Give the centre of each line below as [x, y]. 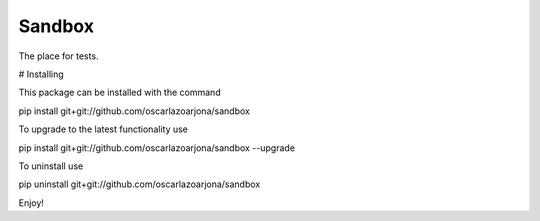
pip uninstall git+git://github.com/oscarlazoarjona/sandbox [139, 184]
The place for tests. [58, 56]
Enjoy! [31, 202]
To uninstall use [51, 166]
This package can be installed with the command [119, 92]
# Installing [41, 74]
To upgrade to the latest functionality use [103, 129]
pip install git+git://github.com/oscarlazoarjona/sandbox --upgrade [156, 147]
